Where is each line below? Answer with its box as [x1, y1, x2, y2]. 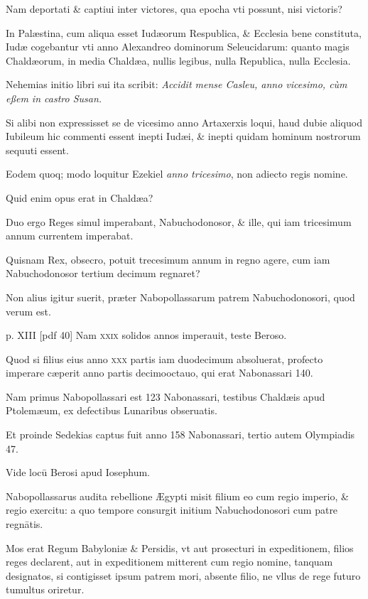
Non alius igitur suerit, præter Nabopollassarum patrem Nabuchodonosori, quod [6, 289, 355, 304]
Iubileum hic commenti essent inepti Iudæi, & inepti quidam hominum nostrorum [6, 129, 361, 144]
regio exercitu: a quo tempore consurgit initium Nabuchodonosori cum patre [6, 502, 338, 517]
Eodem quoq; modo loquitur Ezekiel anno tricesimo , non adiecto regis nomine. [6, 166, 348, 181]
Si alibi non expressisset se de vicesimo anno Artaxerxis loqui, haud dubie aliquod [6, 114, 362, 129]
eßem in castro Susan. [6, 90, 102, 105]
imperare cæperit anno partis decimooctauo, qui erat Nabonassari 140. [6, 365, 313, 380]
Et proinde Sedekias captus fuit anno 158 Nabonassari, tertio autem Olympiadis [6, 427, 355, 442]
